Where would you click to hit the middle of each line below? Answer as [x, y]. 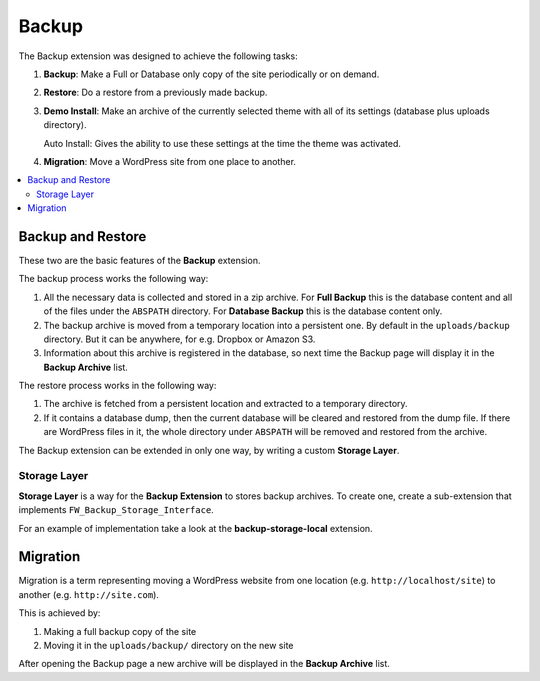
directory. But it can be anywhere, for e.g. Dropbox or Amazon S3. [179, 339]
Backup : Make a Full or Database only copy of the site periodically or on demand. [211, 74]
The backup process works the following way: [113, 279]
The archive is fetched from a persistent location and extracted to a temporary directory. [226, 404]
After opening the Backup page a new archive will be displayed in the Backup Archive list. [204, 664]
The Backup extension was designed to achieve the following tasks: [158, 56]
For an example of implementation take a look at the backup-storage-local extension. [196, 528]
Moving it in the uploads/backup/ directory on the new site [168, 646]
